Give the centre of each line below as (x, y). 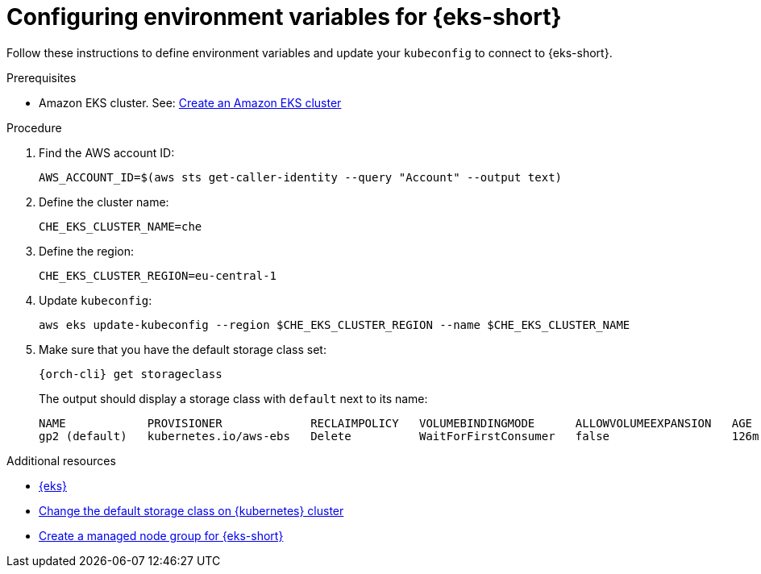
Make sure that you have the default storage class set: (183, 349)
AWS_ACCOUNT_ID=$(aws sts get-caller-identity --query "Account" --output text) (301, 177)
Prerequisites (42, 77)
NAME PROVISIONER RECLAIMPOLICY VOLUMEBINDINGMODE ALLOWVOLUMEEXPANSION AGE (396, 423)
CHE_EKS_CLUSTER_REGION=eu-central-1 (158, 275)
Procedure (34, 127)
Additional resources (61, 460)
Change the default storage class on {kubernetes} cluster (191, 510)
